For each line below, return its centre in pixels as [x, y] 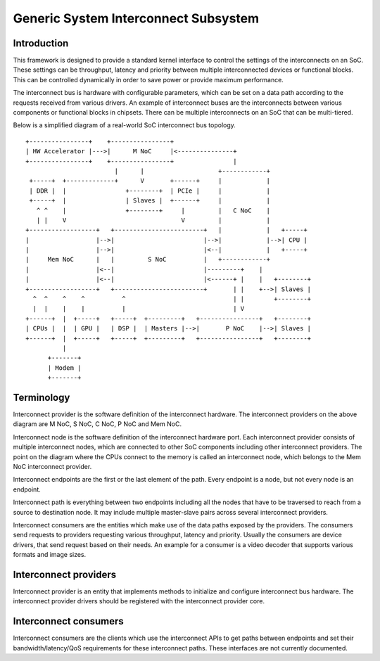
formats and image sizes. [50, 555]
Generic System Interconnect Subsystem [136, 18]
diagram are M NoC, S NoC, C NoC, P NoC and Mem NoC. [97, 424]
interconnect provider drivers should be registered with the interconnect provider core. [139, 601]
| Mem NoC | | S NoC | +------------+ [148, 259]
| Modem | [64, 368]
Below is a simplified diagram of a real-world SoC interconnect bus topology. [124, 125]
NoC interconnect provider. [52, 467]
